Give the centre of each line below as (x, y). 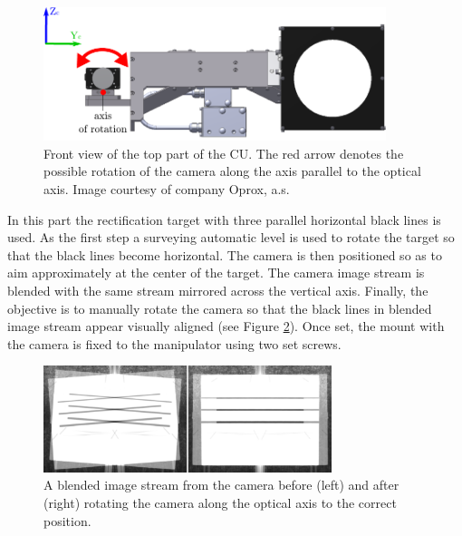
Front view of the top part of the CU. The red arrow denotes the (224, 153)
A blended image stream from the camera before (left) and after (221, 485)
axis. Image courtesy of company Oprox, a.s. (167, 189)
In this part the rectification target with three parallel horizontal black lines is (224, 219)
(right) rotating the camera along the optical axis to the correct (220, 502)
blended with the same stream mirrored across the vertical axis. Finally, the (218, 290)
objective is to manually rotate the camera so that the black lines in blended (220, 308)
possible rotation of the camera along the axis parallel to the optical (232, 171)
